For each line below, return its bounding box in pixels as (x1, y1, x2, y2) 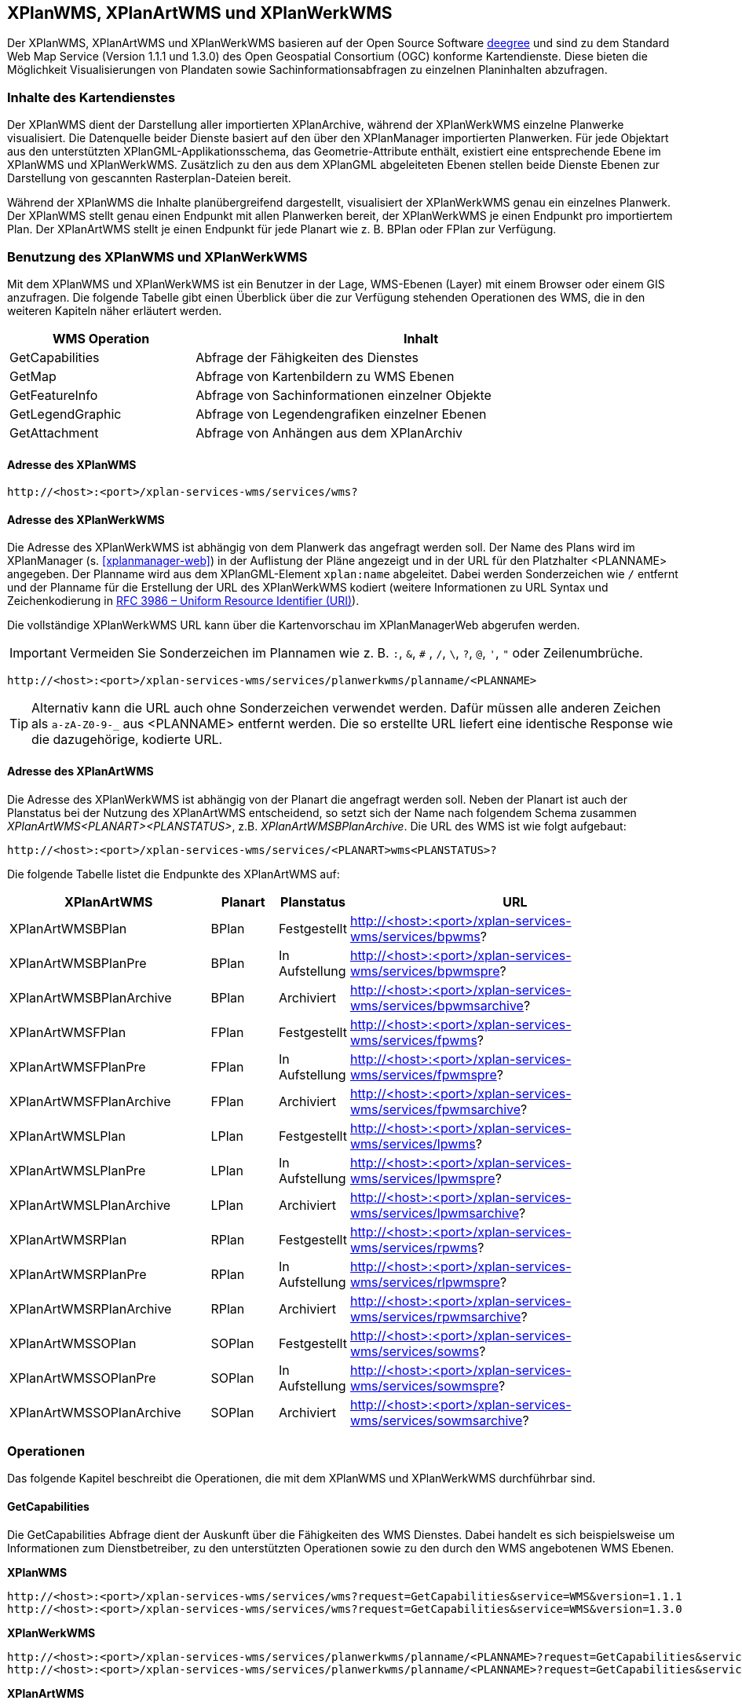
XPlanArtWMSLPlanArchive (9, 1196, 171, 1213)
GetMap (9, 368, 57, 384)
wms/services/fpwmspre (349, 1066, 497, 1083)
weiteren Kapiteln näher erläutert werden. (7, 303, 222, 317)
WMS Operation (52, 330, 150, 346)
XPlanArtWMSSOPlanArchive (9, 1404, 181, 1420)
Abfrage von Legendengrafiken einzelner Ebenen (196, 405, 487, 422)
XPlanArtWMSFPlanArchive (9, 1093, 171, 1109)
